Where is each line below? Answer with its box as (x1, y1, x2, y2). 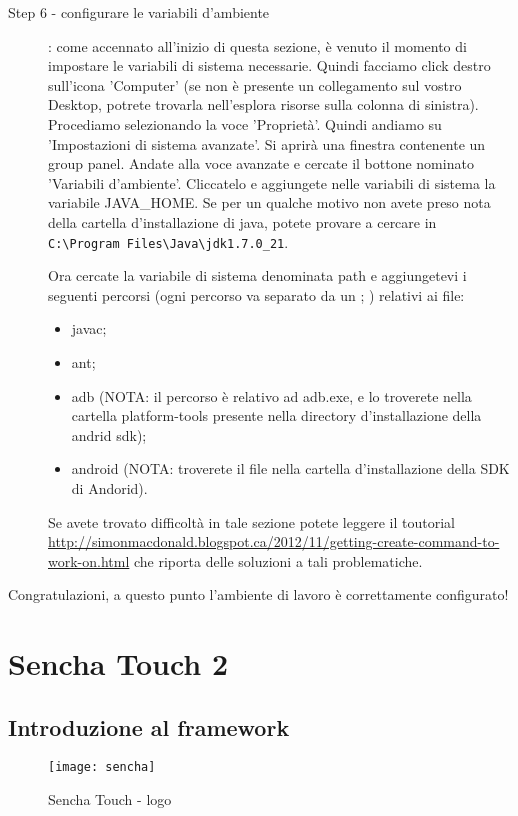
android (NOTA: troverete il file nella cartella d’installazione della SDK (71, 458, 510, 479)
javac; (71, 318, 107, 339)
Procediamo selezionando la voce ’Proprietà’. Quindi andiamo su (48, 113, 442, 134)
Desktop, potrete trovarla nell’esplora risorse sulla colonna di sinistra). (48, 94, 479, 115)
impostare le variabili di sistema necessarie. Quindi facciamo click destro (48, 55, 491, 76)
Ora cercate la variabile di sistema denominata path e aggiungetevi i (48, 265, 467, 286)
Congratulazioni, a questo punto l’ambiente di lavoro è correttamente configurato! (8, 584, 509, 605)
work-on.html (48, 550, 130, 571)
